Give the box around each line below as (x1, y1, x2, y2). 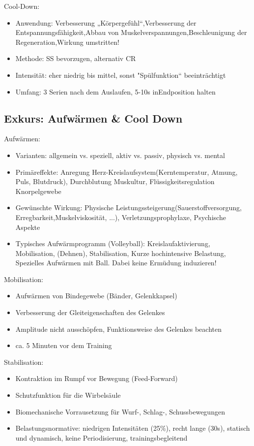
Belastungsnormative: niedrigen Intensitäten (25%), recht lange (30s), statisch (15, 423, 250, 433)
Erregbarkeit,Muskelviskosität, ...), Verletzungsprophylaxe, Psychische (15, 212, 226, 222)
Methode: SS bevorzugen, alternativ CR (15, 53, 136, 64)
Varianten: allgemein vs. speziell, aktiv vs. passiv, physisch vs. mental (15, 150, 225, 160)
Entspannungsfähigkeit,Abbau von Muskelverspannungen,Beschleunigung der (15, 27, 247, 37)
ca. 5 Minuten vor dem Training (15, 340, 112, 350)
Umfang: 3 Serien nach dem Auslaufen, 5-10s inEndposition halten (15, 86, 216, 96)
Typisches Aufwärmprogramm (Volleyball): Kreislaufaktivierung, (15, 238, 210, 249)
